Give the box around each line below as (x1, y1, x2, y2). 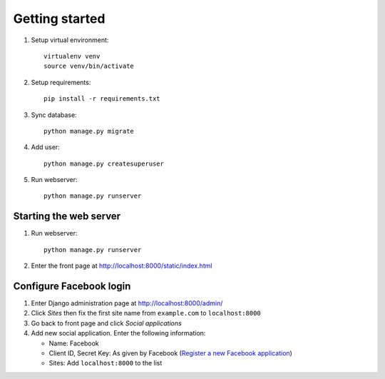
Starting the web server (13, 211, 121, 223)
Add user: (31, 143, 60, 151)
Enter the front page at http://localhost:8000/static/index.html (31, 261, 212, 271)
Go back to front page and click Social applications (31, 318, 182, 328)
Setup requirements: (31, 78, 91, 86)
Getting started (13, 11, 106, 26)
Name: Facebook (48, 339, 99, 348)
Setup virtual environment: (31, 36, 109, 44)
